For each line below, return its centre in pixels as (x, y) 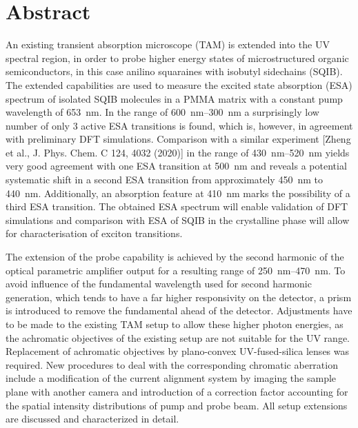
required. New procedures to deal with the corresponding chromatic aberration (172, 364)
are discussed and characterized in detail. (92, 419)
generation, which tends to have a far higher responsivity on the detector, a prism (179, 297)
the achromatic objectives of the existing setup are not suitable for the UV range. (178, 337)
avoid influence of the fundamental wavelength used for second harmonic (159, 284)
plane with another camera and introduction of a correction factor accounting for (177, 391)
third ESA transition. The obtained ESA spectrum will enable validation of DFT (177, 206)
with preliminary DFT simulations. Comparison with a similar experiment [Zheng (178, 139)
